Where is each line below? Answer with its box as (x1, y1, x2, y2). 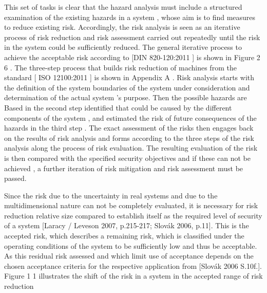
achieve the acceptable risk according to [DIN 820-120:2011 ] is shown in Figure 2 (4, 51, 260, 62)
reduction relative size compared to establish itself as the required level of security (4, 210, 262, 221)
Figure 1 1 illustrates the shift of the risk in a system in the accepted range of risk (4, 270, 263, 281)
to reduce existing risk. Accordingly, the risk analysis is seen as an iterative (4, 22, 240, 32)
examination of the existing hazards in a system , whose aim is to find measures (4, 11, 256, 22)
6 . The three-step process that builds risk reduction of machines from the (4, 62, 237, 72)
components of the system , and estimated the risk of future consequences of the (4, 112, 257, 123)
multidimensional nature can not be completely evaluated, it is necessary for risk (4, 200, 258, 211)
